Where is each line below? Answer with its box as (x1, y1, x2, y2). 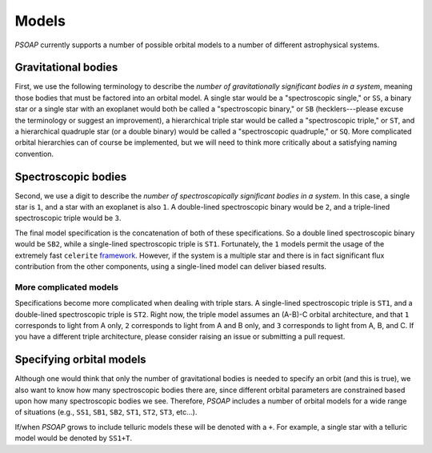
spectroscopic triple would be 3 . (14, 213, 122, 223)
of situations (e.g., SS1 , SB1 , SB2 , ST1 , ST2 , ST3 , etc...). (14, 407, 198, 417)
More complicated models (14, 281, 119, 292)
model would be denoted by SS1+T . (14, 433, 132, 443)
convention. (14, 149, 54, 158)
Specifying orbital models (14, 353, 147, 367)
